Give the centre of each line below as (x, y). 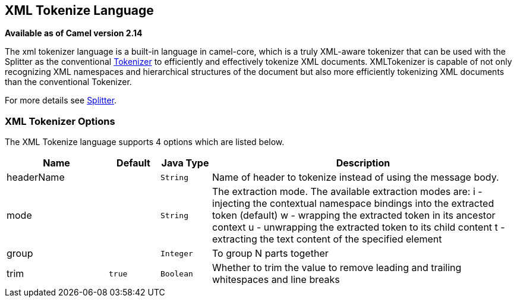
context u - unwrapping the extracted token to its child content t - (359, 227)
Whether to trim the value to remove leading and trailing (337, 268)
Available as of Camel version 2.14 (74, 33)
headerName (36, 177)
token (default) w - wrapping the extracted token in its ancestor (354, 216)
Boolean (177, 273)
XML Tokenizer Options (60, 121)
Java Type (185, 163)
